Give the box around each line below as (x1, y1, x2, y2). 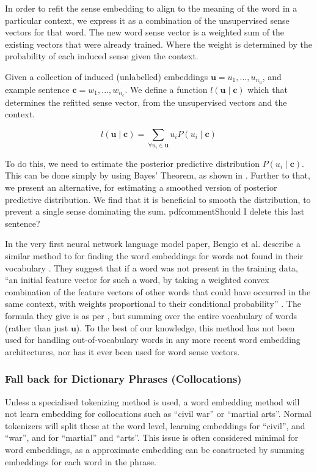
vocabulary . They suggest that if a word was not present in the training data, (5, 261, 298, 274)
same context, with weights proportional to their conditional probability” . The (5, 297, 301, 310)
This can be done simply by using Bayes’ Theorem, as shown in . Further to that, (5, 169, 310, 182)
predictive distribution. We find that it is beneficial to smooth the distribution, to (5, 193, 311, 205)
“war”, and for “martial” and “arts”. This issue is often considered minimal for (5, 431, 299, 444)
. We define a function (125, 83, 208, 95)
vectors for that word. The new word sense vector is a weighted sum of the (5, 26, 285, 39)
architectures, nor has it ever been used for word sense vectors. (5, 345, 240, 358)
